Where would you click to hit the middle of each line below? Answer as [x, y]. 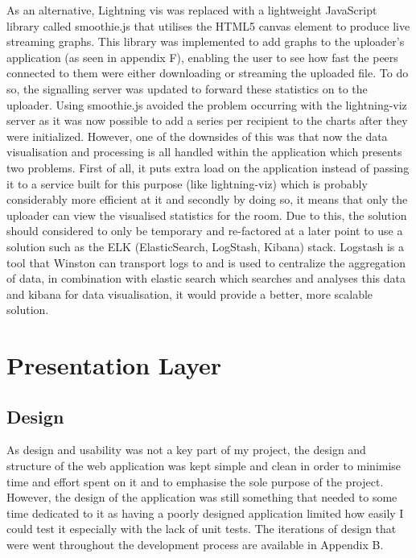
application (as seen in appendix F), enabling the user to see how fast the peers [202, 57]
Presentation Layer [114, 365]
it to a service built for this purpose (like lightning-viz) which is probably [187, 183]
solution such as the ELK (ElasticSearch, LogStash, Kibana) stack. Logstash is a [206, 246]
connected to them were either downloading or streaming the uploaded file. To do [208, 73]
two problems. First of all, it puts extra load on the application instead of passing [208, 167]
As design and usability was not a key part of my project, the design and [186, 450]
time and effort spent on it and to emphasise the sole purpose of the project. [195, 481]
